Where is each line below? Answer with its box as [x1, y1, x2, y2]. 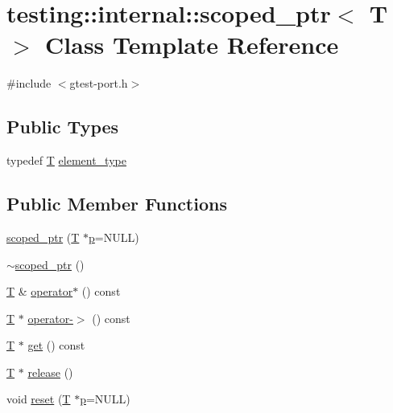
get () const [27, 337, 85, 354]
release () [27, 363, 73, 380]
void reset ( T [6, 391, 71, 407]
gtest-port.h [69, 75, 128, 92]
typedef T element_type [6, 152, 126, 169]
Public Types [6, 114, 119, 139]
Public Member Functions [6, 191, 227, 216]
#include [6, 75, 52, 92]
